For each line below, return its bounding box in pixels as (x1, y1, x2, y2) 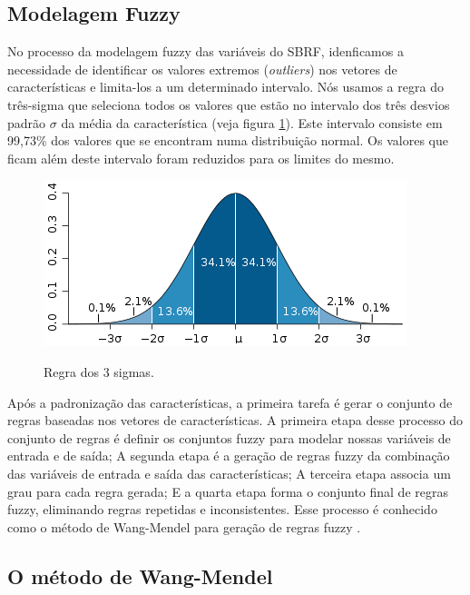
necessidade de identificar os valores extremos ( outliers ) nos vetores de (7, 59, 397, 78)
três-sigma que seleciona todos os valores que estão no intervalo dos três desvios (7, 94, 450, 114)
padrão (7, 113, 46, 132)
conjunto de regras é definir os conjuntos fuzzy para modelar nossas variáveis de (7, 428, 451, 447)
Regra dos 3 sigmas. (44, 362, 154, 381)
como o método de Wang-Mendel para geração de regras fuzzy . (7, 517, 361, 536)
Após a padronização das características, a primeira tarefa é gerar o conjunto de (7, 392, 453, 412)
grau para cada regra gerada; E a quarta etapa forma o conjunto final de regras (7, 481, 448, 501)
